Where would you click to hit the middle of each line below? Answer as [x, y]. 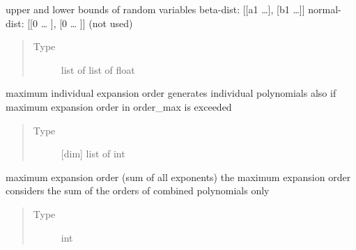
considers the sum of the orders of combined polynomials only [138, 190]
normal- [325, 9]
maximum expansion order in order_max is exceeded [119, 106]
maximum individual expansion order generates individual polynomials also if [171, 93]
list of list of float [98, 69]
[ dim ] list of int [93, 154]
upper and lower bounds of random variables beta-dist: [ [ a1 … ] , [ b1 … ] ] [155, 9]
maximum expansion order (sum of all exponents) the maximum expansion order [178, 177]
